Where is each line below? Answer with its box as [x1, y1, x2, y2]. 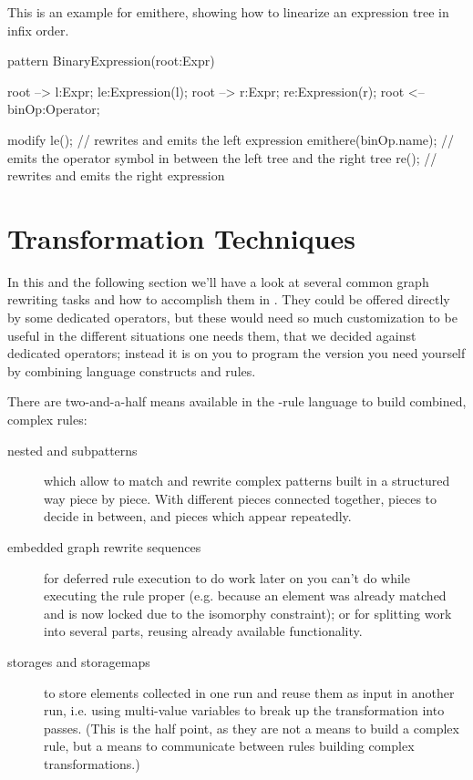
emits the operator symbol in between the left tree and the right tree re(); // [7, 148, 437, 167]
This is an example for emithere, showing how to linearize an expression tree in [7, 3, 449, 21]
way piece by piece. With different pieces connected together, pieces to [44, 488, 437, 508]
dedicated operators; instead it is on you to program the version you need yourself [7, 344, 466, 363]
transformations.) [44, 754, 140, 773]
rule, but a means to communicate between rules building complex [44, 736, 415, 755]
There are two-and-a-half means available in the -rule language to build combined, [7, 392, 467, 411]
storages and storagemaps [7, 652, 150, 671]
